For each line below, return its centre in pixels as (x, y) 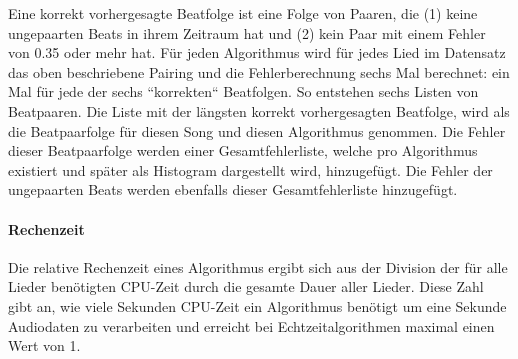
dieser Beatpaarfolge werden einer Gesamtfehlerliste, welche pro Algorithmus (243, 150)
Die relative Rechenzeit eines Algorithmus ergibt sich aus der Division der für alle (258, 266)
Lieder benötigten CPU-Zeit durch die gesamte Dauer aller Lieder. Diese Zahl (246, 286)
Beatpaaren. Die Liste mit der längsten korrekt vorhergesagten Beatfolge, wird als (259, 110)
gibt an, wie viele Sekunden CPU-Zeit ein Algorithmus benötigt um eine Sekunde (257, 305)
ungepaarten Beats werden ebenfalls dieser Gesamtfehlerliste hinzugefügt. (233, 189)
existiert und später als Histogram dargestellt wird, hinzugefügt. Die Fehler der (250, 169)
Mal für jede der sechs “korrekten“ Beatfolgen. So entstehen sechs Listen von (243, 91)
